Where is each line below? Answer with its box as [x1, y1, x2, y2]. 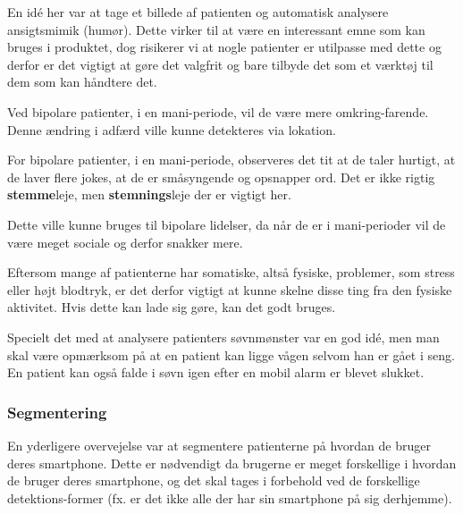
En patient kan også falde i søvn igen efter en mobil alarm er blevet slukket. [7, 363, 425, 382]
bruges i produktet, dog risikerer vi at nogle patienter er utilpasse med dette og [7, 38, 442, 56]
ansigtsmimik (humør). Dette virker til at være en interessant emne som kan [7, 20, 425, 38]
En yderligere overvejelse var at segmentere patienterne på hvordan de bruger [7, 435, 431, 454]
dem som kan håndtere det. [7, 72, 157, 91]
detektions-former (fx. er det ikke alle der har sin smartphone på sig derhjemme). [7, 488, 452, 507]
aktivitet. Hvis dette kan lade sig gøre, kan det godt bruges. [7, 298, 336, 316]
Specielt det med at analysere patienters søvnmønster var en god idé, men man [7, 327, 440, 346]
